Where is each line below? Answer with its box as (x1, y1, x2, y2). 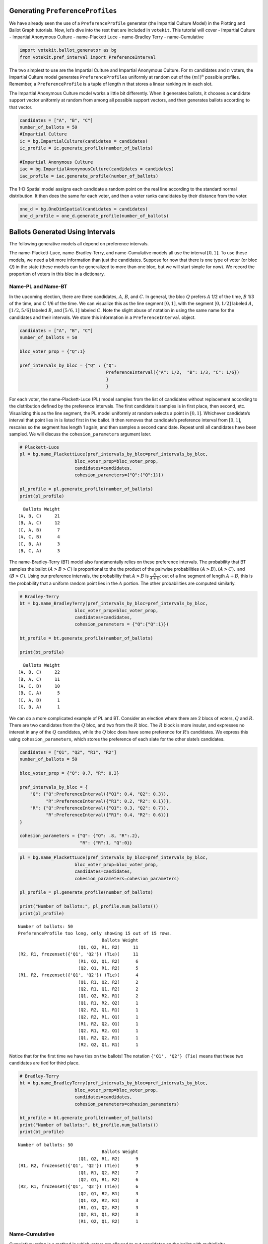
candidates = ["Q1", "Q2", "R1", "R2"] (19, 749, 117, 755)
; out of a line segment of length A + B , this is (159, 573, 253, 579)
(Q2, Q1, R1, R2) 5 (77, 965, 138, 971)
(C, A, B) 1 (18, 697, 60, 703)
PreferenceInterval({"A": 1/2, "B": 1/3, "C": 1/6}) (106, 370, 240, 375)
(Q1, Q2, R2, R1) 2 (77, 993, 138, 999)
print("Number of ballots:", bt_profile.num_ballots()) (19, 1122, 159, 1128)
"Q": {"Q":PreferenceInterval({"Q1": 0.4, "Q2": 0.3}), (30, 791, 169, 797)
